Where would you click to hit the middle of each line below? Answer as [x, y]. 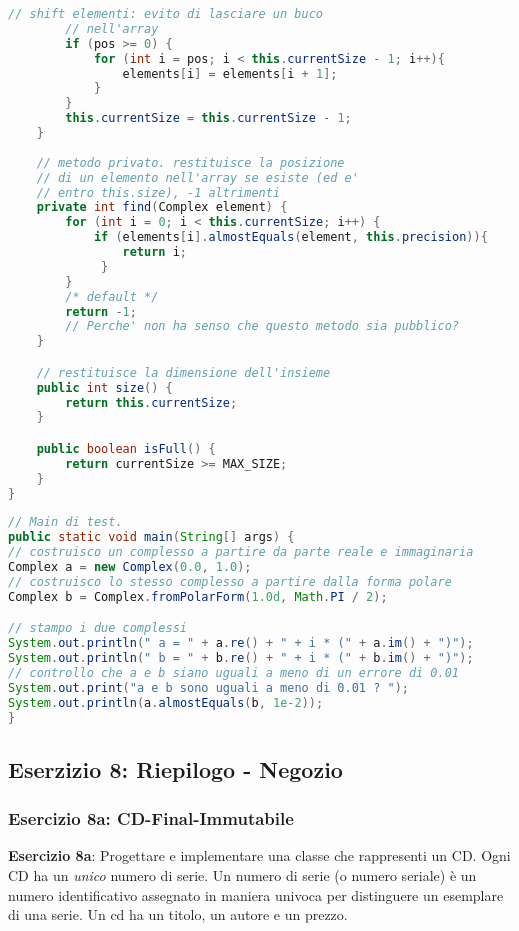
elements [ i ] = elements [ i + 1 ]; [230, 73]
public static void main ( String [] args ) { [151, 537]
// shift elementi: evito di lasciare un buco [165, 14]
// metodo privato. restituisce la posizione [190, 162]
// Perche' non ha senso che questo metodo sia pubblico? [262, 326]
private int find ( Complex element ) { [162, 207]
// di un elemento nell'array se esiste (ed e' [197, 177]
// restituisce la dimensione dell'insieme [183, 372]
